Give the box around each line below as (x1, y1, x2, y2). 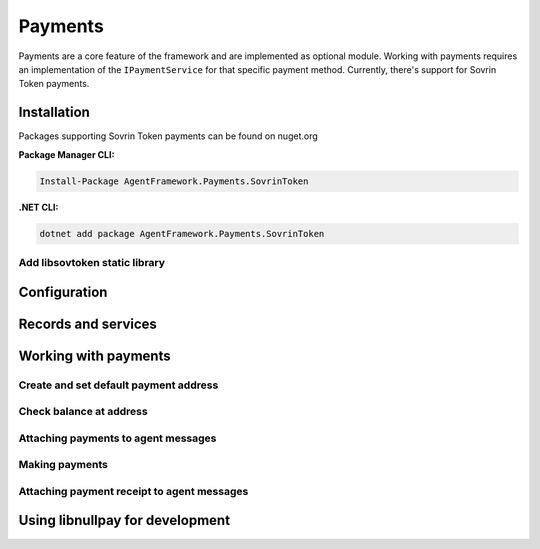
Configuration (18, 283, 108, 300)
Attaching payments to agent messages (18, 431, 217, 445)
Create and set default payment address (18, 378, 219, 392)
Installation (18, 104, 90, 121)
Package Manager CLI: (18, 148, 115, 160)
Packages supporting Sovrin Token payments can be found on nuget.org (18, 130, 319, 142)
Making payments (18, 458, 109, 472)
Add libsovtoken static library (18, 255, 165, 269)
